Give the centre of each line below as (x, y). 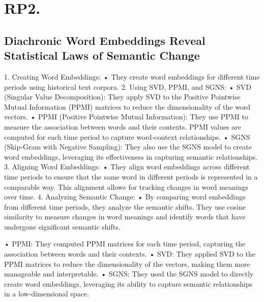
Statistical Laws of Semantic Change (102, 55)
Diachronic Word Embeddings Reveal (105, 40)
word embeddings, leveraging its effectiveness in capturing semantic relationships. (131, 156)
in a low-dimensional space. (47, 294)
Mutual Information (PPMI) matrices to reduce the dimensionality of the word (127, 106)
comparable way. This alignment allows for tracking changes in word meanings (126, 186)
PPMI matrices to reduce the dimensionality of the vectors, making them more (127, 263)
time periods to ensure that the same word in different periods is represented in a (131, 176)
